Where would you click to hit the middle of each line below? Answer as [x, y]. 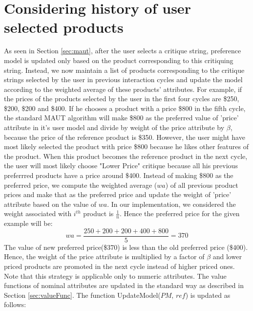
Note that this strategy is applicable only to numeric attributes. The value [115, 276]
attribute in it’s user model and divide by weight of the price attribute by [114, 127]
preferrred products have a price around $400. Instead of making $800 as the [119, 175]
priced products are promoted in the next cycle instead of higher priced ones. [119, 266]
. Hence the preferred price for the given [179, 213]
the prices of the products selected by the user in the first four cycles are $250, [122, 99]
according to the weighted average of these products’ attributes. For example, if [123, 89]
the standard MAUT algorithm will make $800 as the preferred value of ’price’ [121, 118]
